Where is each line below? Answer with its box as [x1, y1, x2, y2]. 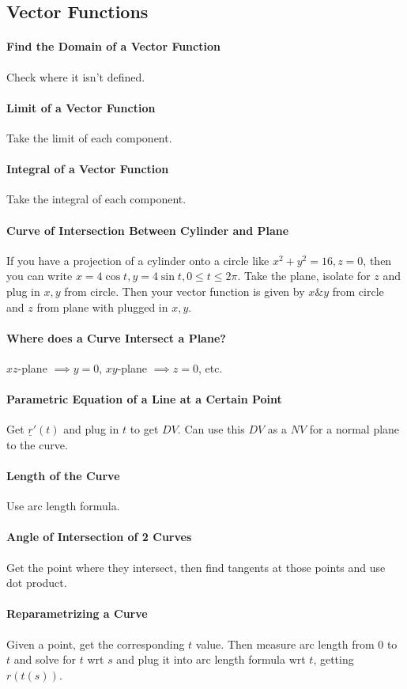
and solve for [13, 651, 77, 668]
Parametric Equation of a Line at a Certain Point [6, 391, 282, 407]
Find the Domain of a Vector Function [6, 38, 220, 55]
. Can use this [177, 421, 245, 437]
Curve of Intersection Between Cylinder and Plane [6, 221, 289, 238]
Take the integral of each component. [6, 191, 187, 207]
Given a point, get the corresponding [6, 635, 185, 652]
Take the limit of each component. [6, 129, 172, 146]
